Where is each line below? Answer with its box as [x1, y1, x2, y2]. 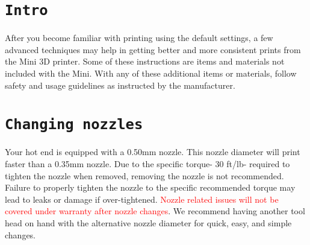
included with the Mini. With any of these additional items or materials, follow [5, 67, 297, 80]
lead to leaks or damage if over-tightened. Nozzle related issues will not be [5, 192, 279, 205]
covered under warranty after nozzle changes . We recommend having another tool [5, 205, 305, 217]
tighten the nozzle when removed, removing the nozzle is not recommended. [5, 169, 284, 182]
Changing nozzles [5, 116, 143, 133]
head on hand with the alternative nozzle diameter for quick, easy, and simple [5, 217, 292, 229]
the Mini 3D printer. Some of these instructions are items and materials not [5, 55, 285, 68]
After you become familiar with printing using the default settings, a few [5, 31, 273, 44]
